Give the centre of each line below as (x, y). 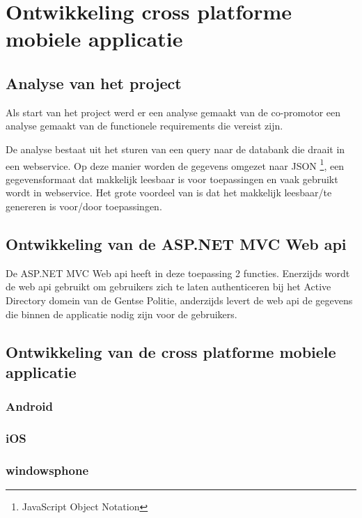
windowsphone (47, 470)
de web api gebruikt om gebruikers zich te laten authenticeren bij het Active (168, 287)
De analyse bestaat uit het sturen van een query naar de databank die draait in (175, 149)
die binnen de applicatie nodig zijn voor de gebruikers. (121, 314)
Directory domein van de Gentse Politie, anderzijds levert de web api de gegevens (179, 300)
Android (29, 406)
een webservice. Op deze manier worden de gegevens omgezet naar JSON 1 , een (175, 164)
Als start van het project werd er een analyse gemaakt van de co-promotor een (173, 112)
